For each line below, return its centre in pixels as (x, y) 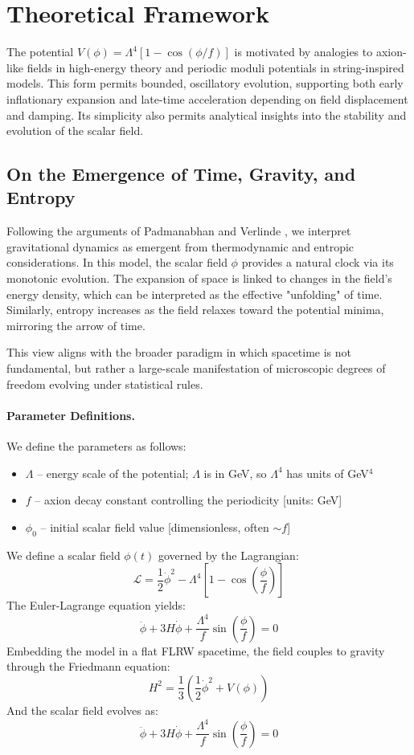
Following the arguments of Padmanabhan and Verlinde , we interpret (179, 231)
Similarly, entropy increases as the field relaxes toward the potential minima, (195, 310)
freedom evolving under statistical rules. (105, 384)
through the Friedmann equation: (88, 666)
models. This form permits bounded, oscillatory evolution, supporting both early (205, 83)
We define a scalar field (64, 555)
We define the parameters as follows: (96, 446)
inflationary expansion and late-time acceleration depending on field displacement (207, 98)
